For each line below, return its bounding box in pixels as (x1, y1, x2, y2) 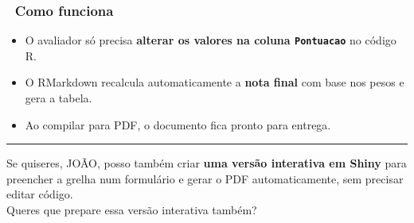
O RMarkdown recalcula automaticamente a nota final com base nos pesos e (25, 74, 404, 90)
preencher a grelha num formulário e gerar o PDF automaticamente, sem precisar (6, 170, 404, 186)
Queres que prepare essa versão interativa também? (6, 202, 257, 218)
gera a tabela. (25, 90, 92, 106)
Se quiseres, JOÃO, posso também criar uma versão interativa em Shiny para (6, 155, 407, 171)
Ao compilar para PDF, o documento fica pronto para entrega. (25, 116, 331, 133)
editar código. (6, 186, 73, 202)
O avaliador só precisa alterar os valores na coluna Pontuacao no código (25, 32, 396, 48)
